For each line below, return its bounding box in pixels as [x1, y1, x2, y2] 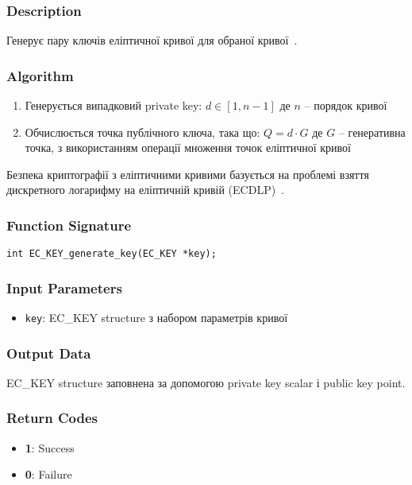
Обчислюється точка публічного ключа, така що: [25, 123, 260, 140]
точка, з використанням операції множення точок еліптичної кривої [25, 139, 352, 156]
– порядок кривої [304, 97, 387, 114]
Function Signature [6, 215, 132, 235]
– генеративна [338, 123, 406, 140]
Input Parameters [6, 277, 122, 297]
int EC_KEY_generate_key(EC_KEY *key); [6, 248, 217, 260]
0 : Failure [25, 466, 72, 483]
